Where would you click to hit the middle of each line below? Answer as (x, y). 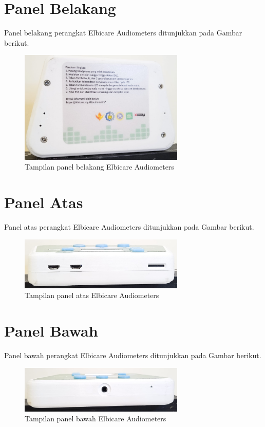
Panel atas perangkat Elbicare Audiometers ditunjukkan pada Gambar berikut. (129, 227)
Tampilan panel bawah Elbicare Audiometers (96, 419)
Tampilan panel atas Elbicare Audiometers (92, 295)
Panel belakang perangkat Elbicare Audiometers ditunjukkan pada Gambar (123, 33)
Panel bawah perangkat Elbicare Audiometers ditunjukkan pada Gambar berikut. (133, 355)
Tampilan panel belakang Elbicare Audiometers (99, 167)
